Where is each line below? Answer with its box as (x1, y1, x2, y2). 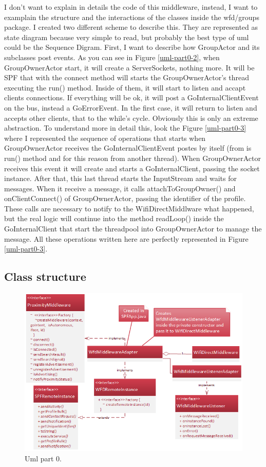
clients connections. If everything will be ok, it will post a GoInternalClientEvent (4, 92, 259, 103)
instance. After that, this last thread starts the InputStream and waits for (4, 173, 237, 184)
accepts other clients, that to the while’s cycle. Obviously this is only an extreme (4, 112, 258, 123)
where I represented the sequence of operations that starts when (4, 132, 206, 143)
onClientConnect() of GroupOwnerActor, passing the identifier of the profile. (4, 193, 246, 204)
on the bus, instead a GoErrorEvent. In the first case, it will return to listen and (4, 102, 257, 113)
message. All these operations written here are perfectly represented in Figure (4, 233, 249, 244)
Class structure (4, 268, 86, 284)
